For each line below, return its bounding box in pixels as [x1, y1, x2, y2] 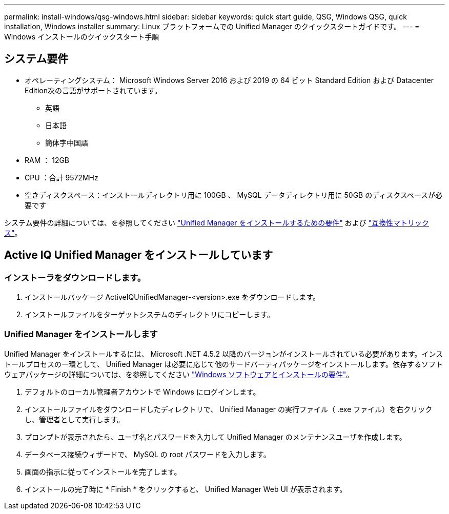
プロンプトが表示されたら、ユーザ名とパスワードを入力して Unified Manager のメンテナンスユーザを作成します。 [25, 432, 406, 441]
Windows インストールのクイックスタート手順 [4, 32, 159, 41]
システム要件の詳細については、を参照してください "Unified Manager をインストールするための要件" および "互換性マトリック [4, 218, 430, 227]
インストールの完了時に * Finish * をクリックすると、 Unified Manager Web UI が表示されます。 [25, 484, 347, 494]
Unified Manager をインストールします [4, 329, 158, 340]
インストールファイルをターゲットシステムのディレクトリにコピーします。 [25, 310, 274, 319]
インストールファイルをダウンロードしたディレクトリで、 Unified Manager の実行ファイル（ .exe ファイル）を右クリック [25, 404, 433, 414]
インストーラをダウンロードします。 [4, 272, 146, 283]
